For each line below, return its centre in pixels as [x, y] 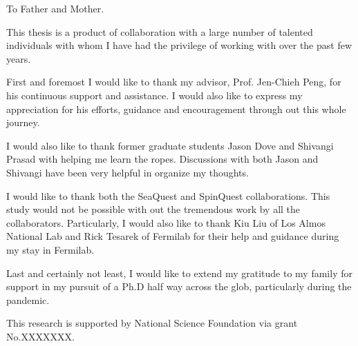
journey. [23, 122]
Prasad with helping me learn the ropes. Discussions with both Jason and [162, 159]
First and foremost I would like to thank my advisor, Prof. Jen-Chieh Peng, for [174, 82]
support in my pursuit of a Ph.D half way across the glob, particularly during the [179, 286]
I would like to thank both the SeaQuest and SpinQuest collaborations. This [168, 195]
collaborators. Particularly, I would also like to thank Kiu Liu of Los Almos [166, 222]
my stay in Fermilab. [50, 249]
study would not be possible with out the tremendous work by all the [153, 209]
